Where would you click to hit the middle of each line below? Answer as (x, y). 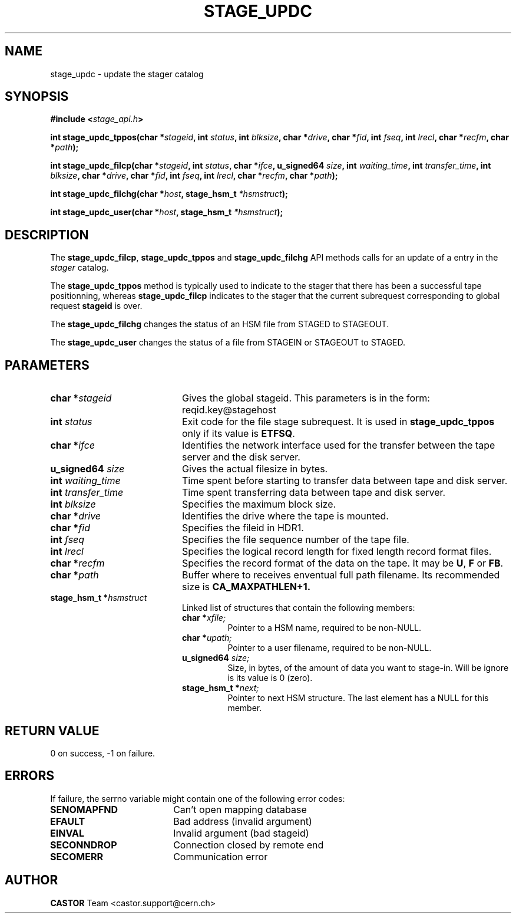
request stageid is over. (96, 306)
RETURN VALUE (52, 731)
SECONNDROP (83, 845)
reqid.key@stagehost (229, 410)
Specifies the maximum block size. (259, 504)
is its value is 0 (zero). (270, 678)
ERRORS (30, 776)
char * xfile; (204, 618)
